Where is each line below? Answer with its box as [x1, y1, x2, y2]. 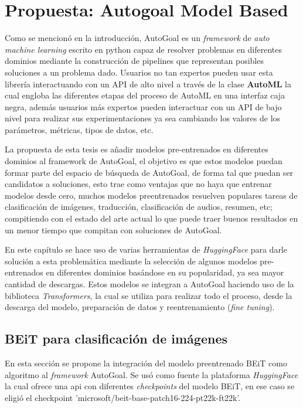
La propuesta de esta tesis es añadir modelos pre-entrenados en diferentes [5, 143, 268, 155]
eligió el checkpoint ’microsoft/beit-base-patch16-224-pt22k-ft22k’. [5, 391, 241, 403]
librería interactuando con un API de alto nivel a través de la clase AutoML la [5, 77, 292, 90]
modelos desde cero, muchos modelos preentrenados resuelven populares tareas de [5, 189, 298, 201]
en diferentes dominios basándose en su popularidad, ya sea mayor [46, 266, 284, 278]
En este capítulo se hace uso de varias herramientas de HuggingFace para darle [5, 243, 287, 256]
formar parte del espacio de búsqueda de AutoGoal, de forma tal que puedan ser [5, 166, 294, 178]
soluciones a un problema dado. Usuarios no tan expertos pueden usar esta [5, 66, 273, 78]
